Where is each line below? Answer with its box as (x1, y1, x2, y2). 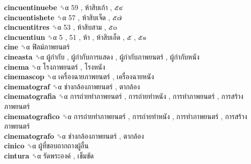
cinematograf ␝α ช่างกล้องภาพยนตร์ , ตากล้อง (4, 81, 140, 91)
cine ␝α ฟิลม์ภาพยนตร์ (4, 41, 70, 52)
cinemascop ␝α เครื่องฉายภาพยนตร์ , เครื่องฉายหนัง (4, 71, 154, 82)
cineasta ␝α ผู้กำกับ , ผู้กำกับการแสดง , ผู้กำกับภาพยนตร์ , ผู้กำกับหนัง (4, 51, 199, 62)
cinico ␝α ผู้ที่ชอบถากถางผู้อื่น (4, 140, 89, 151)
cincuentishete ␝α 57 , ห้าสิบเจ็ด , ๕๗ (4, 12, 122, 22)
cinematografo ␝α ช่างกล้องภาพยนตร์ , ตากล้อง (4, 130, 144, 141)
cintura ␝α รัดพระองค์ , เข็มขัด (4, 150, 94, 160)
